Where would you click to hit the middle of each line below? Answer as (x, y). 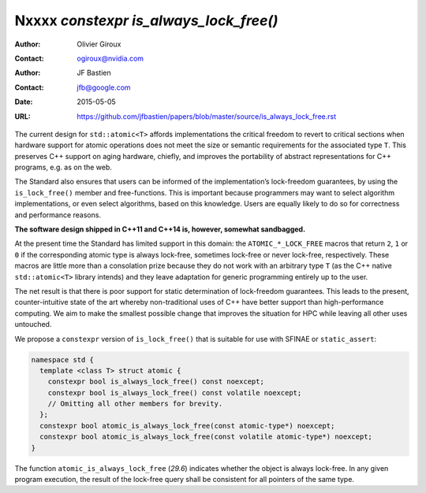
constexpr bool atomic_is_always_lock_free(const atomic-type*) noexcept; (187, 426)
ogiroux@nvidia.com (110, 58)
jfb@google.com (104, 87)
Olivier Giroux (99, 44)
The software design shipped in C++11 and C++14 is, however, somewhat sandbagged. (160, 229)
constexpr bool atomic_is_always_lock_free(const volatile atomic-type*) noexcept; (206, 437)
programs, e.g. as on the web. (63, 167)
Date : (24, 102)
